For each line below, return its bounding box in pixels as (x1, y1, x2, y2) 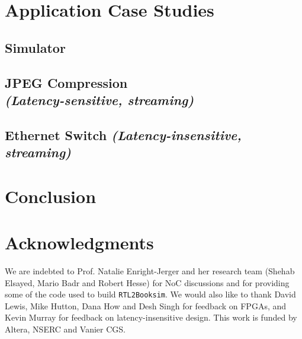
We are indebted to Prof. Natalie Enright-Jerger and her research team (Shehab (5, 265, 295, 277)
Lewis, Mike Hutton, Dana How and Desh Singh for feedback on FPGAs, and (5, 299, 287, 312)
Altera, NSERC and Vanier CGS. (5, 323, 126, 335)
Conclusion (5, 183, 97, 208)
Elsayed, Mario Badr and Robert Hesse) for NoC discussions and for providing (5, 276, 290, 289)
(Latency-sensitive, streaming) (5, 90, 194, 109)
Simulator (5, 38, 66, 56)
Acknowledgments (5, 230, 154, 255)
